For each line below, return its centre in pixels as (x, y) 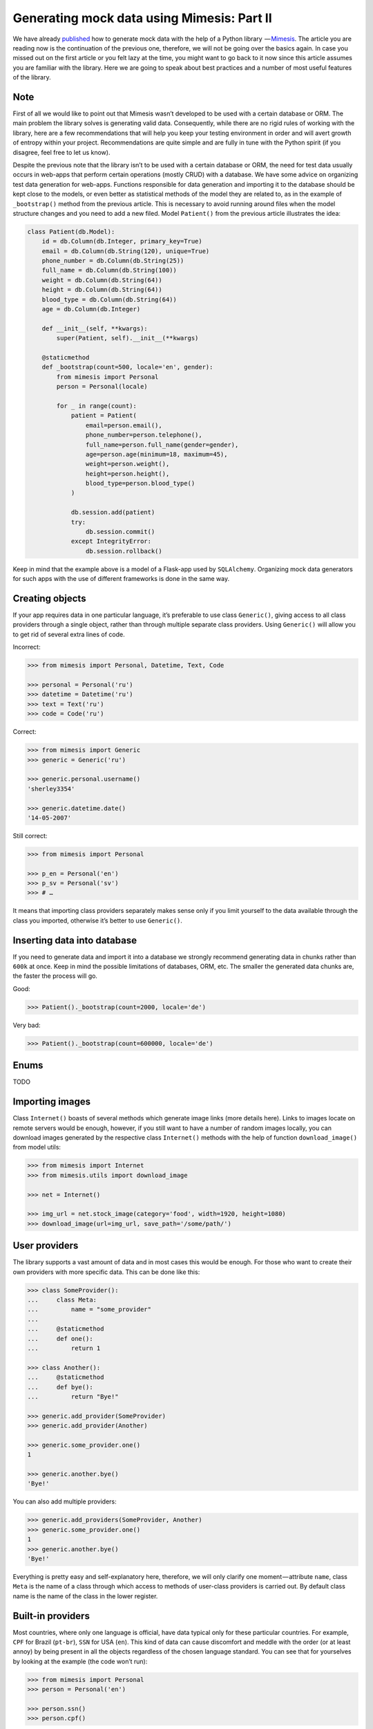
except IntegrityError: (111, 542)
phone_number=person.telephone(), (144, 435)
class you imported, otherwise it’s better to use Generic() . (98, 921)
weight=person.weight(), (127, 464)
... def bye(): (60, 1387)
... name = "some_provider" (89, 1310)
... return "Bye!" (73, 1396)
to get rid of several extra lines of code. (69, 634)
